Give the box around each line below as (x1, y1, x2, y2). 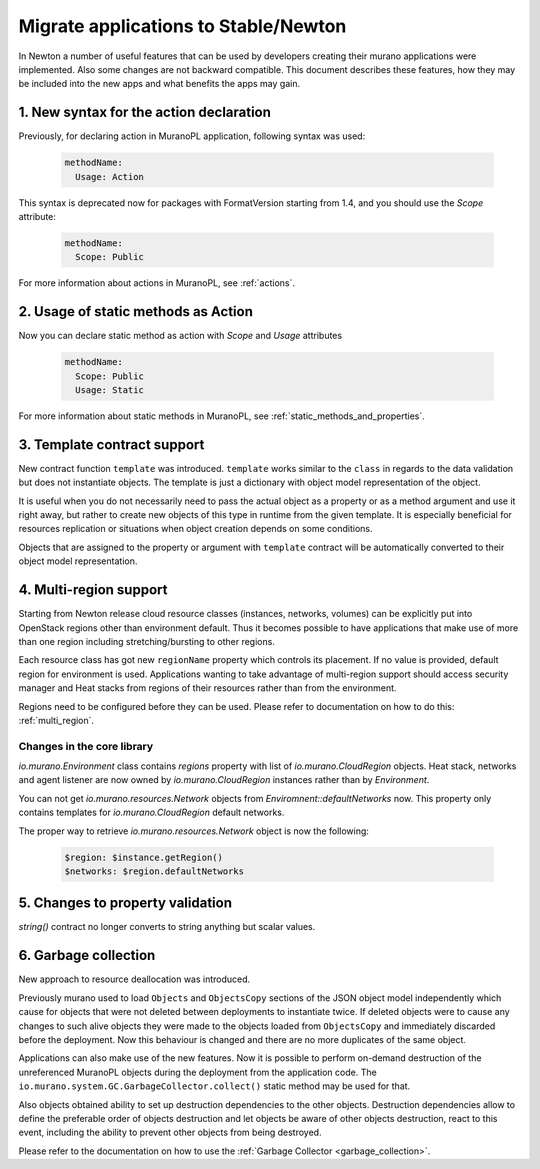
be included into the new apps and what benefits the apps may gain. (18, 78, 300, 90)
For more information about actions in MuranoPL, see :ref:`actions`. (18, 277, 295, 289)
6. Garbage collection (18, 947, 156, 964)
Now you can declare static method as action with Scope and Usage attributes (18, 330, 343, 342)
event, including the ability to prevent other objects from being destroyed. (18, 1126, 322, 1139)
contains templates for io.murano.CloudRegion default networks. (18, 806, 285, 819)
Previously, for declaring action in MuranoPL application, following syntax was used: (18, 130, 366, 142)
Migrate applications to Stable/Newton (18, 15, 347, 37)
